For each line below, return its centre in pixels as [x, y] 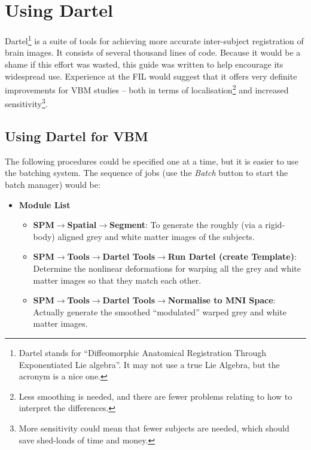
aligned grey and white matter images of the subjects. [156, 236]
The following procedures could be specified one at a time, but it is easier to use [152, 161]
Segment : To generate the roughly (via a [186, 225]
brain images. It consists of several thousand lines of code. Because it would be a [153, 52]
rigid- [275, 225]
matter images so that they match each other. [117, 280]
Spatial [82, 225]
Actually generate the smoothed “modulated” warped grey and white [160, 311]
